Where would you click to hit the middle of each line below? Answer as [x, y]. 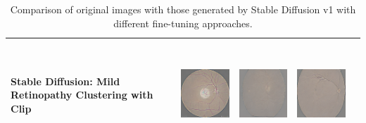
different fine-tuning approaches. [183, 23]
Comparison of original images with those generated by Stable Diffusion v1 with [183, 9]
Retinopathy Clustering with [82, 95]
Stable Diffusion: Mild [65, 81]
